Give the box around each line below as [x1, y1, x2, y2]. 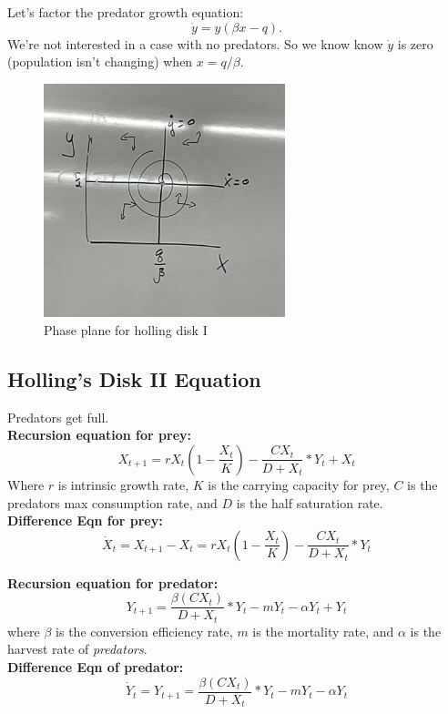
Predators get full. [7, 407, 109, 426]
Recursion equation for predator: [7, 573, 219, 592]
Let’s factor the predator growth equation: [7, 3, 244, 21]
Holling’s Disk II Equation [7, 364, 261, 393]
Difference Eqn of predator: [7, 658, 184, 677]
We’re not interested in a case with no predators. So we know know [7, 34, 383, 53]
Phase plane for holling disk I [44, 320, 208, 339]
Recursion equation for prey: [7, 425, 191, 444]
